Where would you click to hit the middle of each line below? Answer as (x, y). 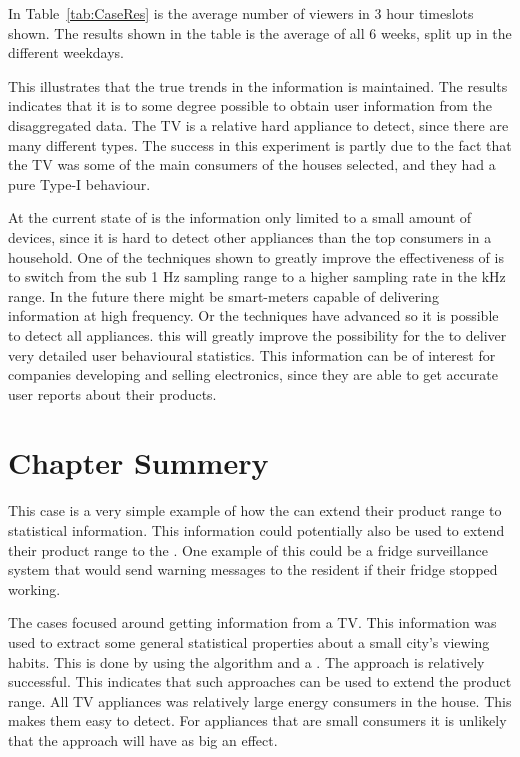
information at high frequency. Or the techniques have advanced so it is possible (253, 315)
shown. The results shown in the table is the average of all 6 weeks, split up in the (260, 32)
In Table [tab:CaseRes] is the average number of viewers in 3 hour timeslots (241, 13)
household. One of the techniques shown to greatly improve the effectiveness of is (256, 256)
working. (34, 588)
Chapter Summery (138, 462)
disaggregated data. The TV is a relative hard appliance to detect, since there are (258, 124)
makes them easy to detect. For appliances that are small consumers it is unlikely (257, 720)
